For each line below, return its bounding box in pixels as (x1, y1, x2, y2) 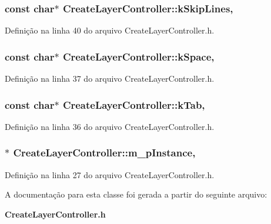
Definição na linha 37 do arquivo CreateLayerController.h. (5, 72, 215, 85)
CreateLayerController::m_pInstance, (13, 145, 196, 160)
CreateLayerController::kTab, (62, 97, 205, 112)
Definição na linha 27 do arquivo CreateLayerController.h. (5, 168, 215, 180)
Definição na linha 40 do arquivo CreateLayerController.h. (5, 24, 215, 36)
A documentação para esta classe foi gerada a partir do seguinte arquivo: (5, 188, 267, 200)
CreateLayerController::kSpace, (62, 49, 215, 63)
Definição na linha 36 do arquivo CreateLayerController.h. (5, 120, 215, 132)
